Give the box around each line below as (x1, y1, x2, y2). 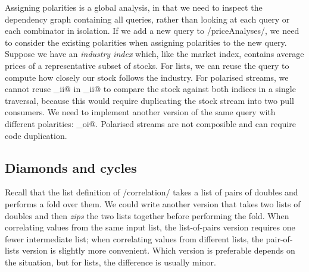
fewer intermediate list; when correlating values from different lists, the (5, 232, 264, 245)
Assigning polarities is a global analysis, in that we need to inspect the (5, 1, 263, 13)
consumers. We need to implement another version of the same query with (5, 106, 276, 118)
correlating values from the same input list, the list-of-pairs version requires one (5, 221, 295, 233)
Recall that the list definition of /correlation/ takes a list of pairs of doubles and (5, 186, 298, 198)
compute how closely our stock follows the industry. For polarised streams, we (5, 71, 289, 83)
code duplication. (5, 129, 67, 141)
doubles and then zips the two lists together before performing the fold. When (5, 209, 289, 222)
